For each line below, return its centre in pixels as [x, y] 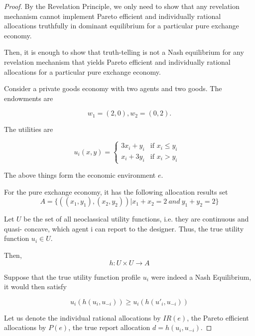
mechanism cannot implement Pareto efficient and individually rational [113, 16]
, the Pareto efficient [218, 317]
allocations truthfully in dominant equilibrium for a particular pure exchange [122, 26]
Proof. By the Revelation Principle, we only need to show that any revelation [122, 6]
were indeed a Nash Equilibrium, [201, 277]
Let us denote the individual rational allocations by [82, 317]
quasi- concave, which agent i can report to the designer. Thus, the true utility [124, 228]
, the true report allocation [109, 327]
